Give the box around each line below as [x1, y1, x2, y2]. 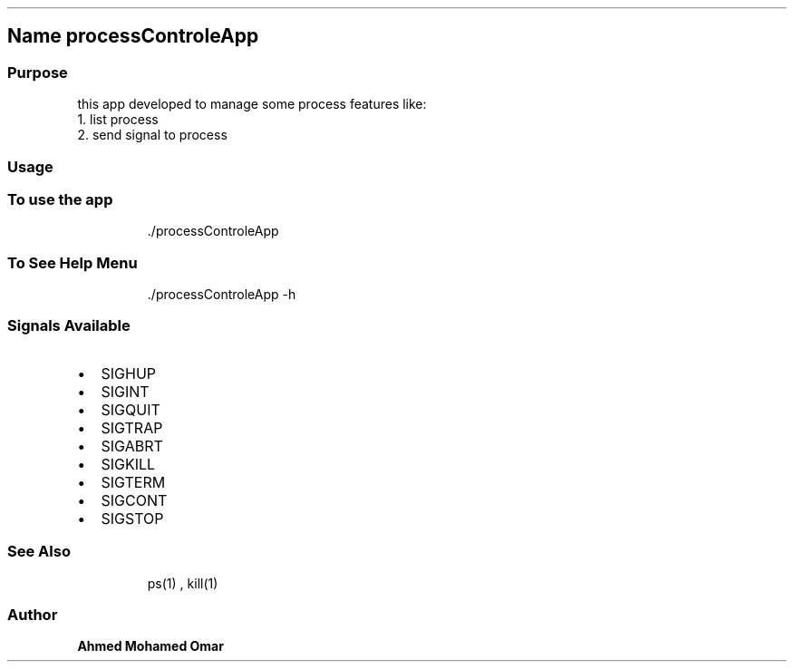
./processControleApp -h [147, 286, 296, 303]
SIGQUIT [101, 400, 160, 419]
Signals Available [7, 316, 131, 335]
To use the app [7, 189, 113, 208]
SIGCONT [101, 490, 168, 509]
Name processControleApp [7, 24, 259, 48]
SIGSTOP [101, 509, 164, 528]
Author [7, 605, 58, 624]
